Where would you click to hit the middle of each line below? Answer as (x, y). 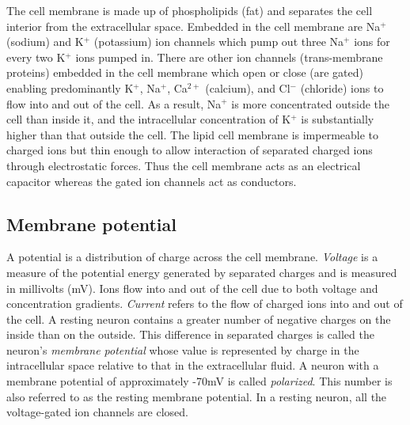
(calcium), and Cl (248, 87)
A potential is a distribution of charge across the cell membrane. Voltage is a (192, 257)
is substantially (338, 119)
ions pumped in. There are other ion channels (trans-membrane (229, 57)
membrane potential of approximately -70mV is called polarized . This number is (199, 381)
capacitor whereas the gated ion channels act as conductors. (152, 181)
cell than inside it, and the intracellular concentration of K (149, 119)
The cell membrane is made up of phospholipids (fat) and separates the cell (190, 10)
